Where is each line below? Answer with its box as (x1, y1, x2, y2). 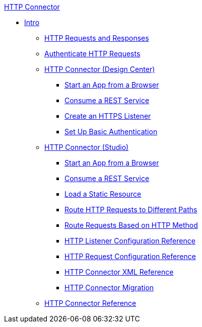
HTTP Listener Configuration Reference (64, 236, 195, 245)
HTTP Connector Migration (64, 283, 154, 292)
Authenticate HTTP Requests (44, 49, 141, 58)
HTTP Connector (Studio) (44, 143, 129, 151)
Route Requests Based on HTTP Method (64, 221, 198, 229)
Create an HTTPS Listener (64, 112, 151, 120)
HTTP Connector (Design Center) (44, 65, 155, 73)
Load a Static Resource (64, 190, 142, 198)
